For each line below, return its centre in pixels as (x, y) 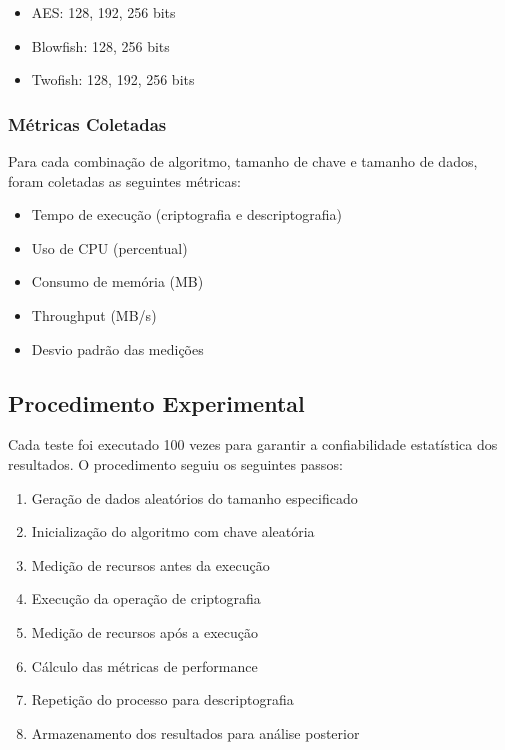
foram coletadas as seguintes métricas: (124, 180)
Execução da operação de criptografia (146, 598)
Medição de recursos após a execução (145, 631)
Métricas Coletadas (87, 123)
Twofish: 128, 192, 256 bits (113, 79)
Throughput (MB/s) (94, 314)
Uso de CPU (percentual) (109, 247)
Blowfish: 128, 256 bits (100, 45)
